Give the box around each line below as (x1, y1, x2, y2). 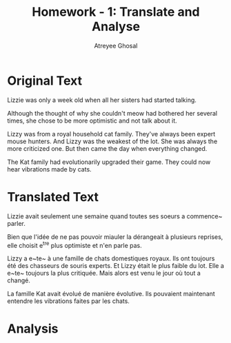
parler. (7, 219, 26, 227)
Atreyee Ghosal (94, 41, 138, 50)
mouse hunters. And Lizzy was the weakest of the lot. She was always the (7, 137, 218, 145)
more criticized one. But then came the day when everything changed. (7, 144, 208, 152)
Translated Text (7, 189, 99, 205)
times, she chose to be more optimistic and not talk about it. (7, 116, 177, 125)
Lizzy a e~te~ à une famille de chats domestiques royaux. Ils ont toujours (7, 254, 215, 262)
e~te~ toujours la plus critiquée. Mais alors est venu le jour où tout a (7, 269, 201, 278)
